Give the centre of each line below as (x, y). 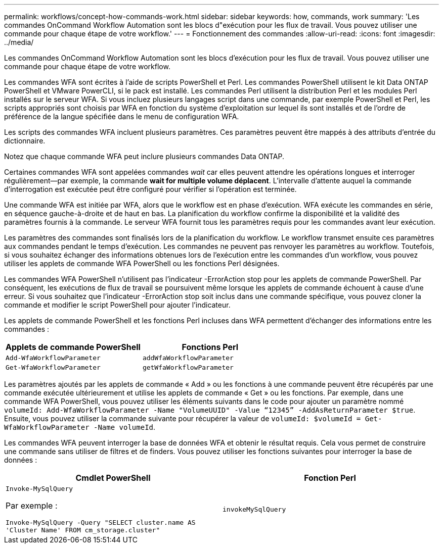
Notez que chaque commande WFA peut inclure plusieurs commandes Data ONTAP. (144, 156)
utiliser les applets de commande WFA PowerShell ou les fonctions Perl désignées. (142, 263)
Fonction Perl (330, 478)
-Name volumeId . (125, 427)
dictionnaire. (25, 141)
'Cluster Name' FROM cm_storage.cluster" (83, 530)
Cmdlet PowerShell (113, 478)
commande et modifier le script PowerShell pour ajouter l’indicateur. (117, 305)
